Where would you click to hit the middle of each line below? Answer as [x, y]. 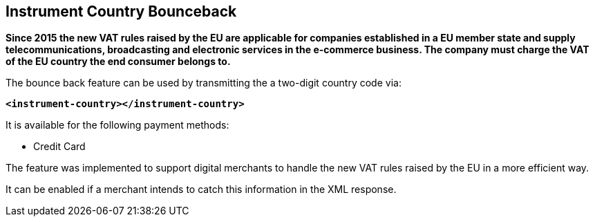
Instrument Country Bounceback [121, 11]
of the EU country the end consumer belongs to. [118, 62]
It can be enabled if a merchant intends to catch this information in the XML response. [201, 189]
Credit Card [59, 147]
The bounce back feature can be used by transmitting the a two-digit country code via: [204, 83]
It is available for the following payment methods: [117, 125]
